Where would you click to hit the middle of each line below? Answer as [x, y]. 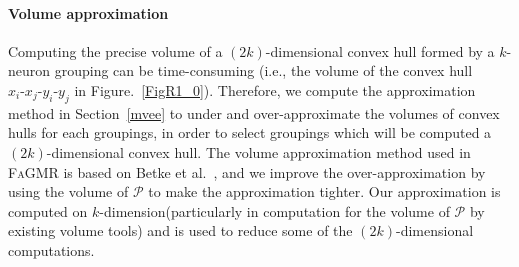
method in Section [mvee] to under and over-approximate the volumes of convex [254, 112]
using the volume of [68, 191]
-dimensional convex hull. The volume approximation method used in [258, 151]
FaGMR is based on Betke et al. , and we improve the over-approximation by [247, 171]
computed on [48, 210]
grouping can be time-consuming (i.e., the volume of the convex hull [263, 70]
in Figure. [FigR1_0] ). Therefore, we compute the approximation [275, 89]
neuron [29, 70]
